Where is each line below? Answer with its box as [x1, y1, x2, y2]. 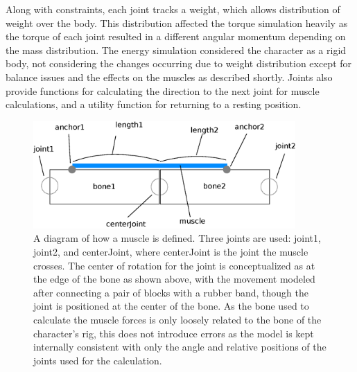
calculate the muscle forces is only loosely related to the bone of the [33, 312, 322, 326]
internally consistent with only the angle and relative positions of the [33, 339, 326, 354]
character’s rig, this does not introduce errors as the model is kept [33, 326, 314, 340]
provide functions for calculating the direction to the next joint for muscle [6, 83, 320, 98]
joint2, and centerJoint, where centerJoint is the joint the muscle [33, 244, 308, 258]
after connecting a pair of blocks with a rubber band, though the [33, 285, 308, 299]
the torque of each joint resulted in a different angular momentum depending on [6, 29, 346, 44]
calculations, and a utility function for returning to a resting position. [6, 97, 302, 112]
